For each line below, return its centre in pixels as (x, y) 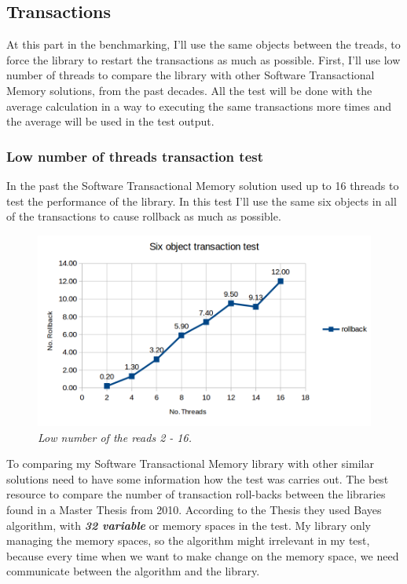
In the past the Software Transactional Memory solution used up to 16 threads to (203, 185)
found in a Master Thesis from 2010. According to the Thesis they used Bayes (194, 509)
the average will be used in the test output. (110, 121)
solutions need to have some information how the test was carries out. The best (198, 478)
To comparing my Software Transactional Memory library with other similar (190, 464)
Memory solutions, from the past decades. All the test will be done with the (189, 90)
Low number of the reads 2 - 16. (115, 437)
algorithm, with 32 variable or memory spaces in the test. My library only (189, 525)
